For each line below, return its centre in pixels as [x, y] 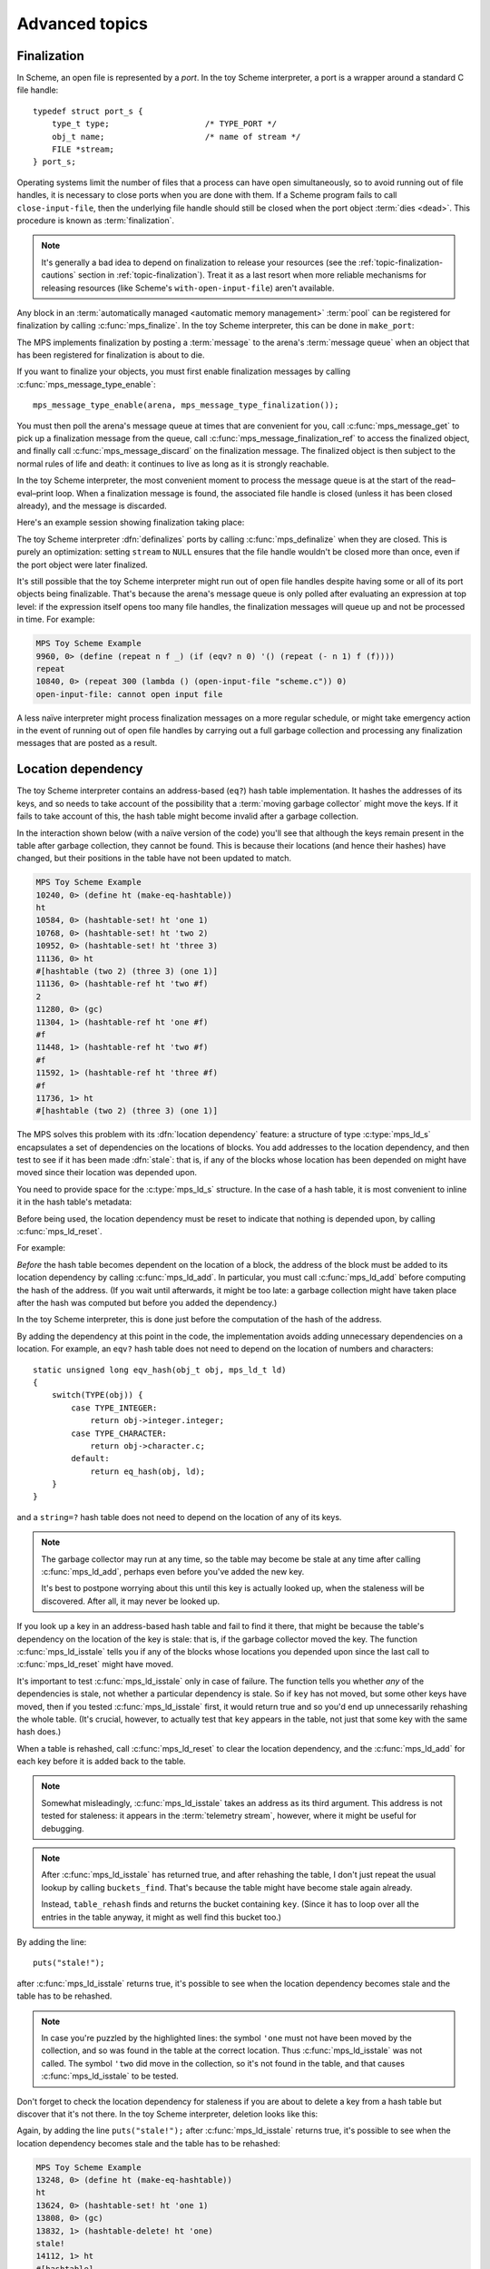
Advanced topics [83, 24]
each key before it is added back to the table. [101, 1762]
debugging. [63, 1828]
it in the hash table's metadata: [74, 1202]
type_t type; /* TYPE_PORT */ [164, 124]
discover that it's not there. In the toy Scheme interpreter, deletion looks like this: [167, 2114]
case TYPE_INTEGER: [114, 1408]
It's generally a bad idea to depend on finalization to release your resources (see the [199, 262]
